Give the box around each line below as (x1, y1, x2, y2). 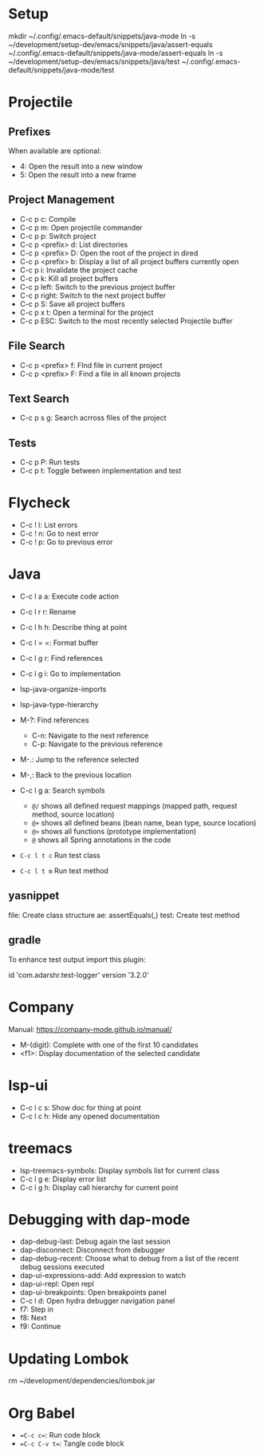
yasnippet (8, 889, 60, 903)
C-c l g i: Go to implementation (19, 669, 121, 679)
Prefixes (8, 125, 51, 138)
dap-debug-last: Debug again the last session (19, 1236, 171, 1246)
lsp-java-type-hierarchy (19, 700, 99, 710)
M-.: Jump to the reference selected (19, 755, 140, 765)
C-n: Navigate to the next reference (31, 731, 149, 741)
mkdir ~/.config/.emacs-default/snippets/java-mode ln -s (8, 31, 196, 41)
